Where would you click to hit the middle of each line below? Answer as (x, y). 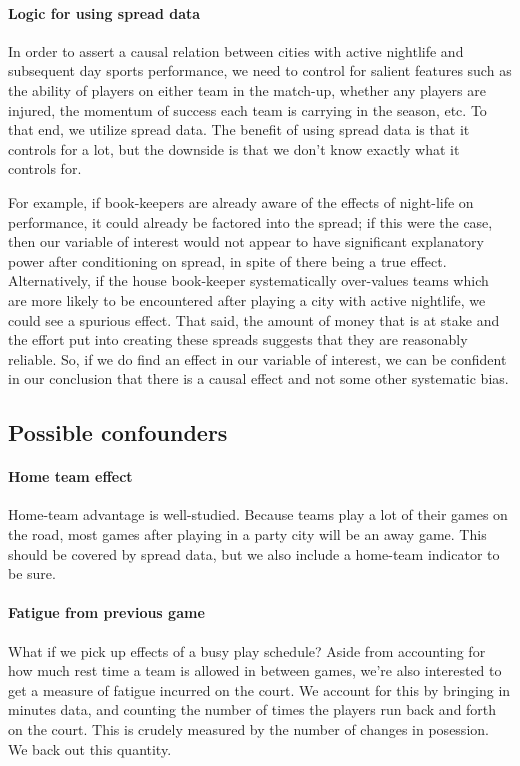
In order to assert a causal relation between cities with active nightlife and (236, 50)
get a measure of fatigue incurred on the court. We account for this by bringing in (259, 689)
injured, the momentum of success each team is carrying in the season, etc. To (247, 109)
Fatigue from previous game (106, 612)
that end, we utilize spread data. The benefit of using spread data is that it (239, 129)
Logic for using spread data (104, 12)
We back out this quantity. (90, 748)
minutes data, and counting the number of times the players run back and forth (252, 709)
